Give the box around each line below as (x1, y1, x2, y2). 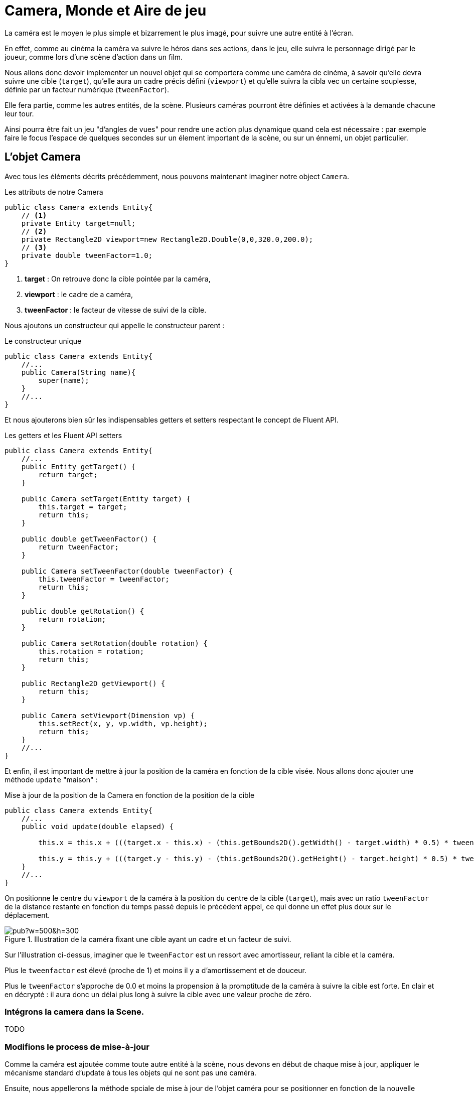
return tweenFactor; (38, 542, 119, 551)
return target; (38, 470, 98, 479)
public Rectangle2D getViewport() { (21, 679, 166, 688)
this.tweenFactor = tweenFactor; (38, 575, 170, 583)
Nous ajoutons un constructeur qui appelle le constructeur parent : (5, 321, 225, 330)
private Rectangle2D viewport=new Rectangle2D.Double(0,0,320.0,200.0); (21, 235, 313, 243)
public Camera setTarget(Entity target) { (21, 494, 191, 503)
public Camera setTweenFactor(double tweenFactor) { (21, 567, 233, 575)
